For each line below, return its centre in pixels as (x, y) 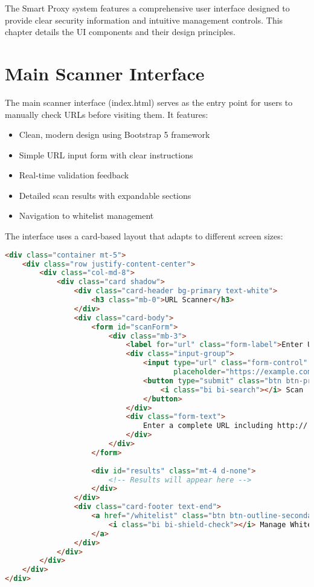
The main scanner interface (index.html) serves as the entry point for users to (149, 102)
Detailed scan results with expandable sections (105, 195)
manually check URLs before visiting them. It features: (107, 114)
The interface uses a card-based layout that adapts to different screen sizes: (144, 236)
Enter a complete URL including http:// (226, 426)
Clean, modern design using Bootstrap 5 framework (114, 135)
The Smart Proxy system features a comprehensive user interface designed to (147, 8)
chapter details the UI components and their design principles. (120, 32)
